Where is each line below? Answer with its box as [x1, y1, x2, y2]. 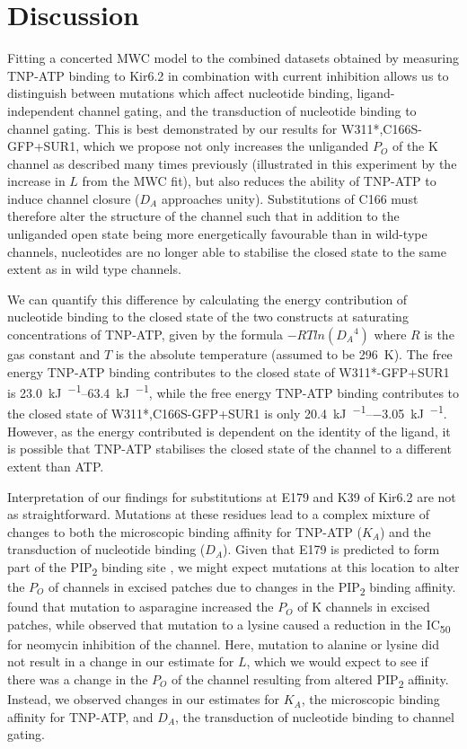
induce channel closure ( [7, 189, 140, 207]
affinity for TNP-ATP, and [7, 707, 154, 726]
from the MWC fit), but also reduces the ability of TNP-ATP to [82, 172, 436, 190]
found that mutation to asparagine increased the [7, 597, 274, 616]
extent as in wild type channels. [7, 260, 181, 278]
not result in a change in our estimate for [7, 652, 234, 671]
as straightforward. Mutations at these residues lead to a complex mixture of [7, 505, 430, 524]
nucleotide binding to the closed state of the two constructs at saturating [7, 307, 409, 326]
